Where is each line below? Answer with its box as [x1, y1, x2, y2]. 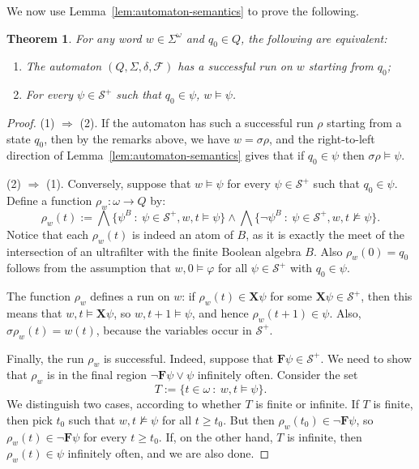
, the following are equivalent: [241, 29, 387, 46]
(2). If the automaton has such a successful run [79, 113, 314, 130]
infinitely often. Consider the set [197, 366, 358, 383]
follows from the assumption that [6, 259, 171, 276]
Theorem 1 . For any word [6, 29, 142, 46]
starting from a [327, 113, 402, 130]
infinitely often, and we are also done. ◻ [67, 445, 270, 462]
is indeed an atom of [132, 225, 233, 242]
